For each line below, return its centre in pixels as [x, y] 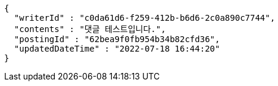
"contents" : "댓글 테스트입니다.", [90, 29]
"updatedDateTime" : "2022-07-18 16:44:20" [117, 49]
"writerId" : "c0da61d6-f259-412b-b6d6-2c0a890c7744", [145, 18]
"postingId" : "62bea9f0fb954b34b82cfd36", [117, 39]
